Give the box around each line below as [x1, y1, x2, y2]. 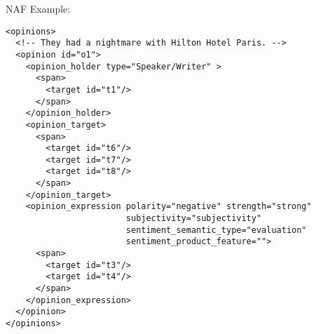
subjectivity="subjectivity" [125, 213, 262, 224]
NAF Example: [6, 1, 71, 15]
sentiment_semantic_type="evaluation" [125, 225, 307, 235]
